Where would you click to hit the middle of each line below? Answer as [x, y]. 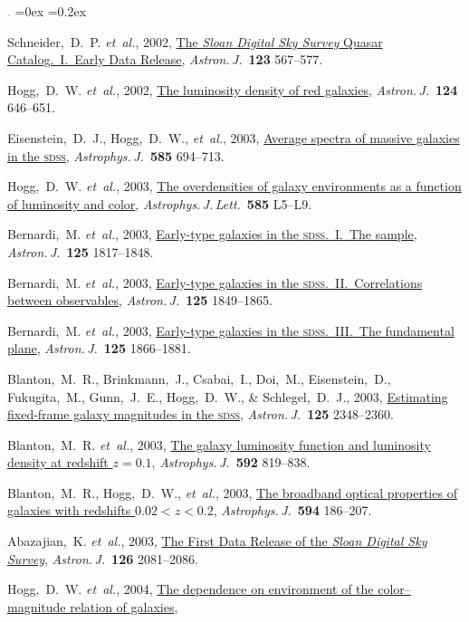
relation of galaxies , [124, 606]
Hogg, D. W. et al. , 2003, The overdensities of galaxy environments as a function [234, 186]
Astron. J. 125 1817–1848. [81, 251]
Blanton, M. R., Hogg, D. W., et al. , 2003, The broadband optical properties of [232, 492]
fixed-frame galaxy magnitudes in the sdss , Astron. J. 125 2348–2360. [201, 414]
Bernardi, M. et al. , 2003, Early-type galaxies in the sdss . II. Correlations [215, 282]
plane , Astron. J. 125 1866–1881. [99, 348]
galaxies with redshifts [69, 510]
